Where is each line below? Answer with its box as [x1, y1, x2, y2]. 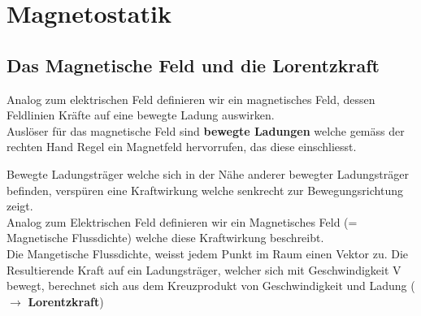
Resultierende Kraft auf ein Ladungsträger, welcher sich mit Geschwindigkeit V [7, 261, 401, 278]
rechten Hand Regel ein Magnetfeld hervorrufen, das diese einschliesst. [7, 138, 357, 155]
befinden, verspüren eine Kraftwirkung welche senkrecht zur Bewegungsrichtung [7, 181, 403, 198]
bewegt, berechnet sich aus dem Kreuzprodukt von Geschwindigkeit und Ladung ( [7, 277, 415, 294]
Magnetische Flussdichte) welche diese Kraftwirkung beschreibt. [7, 229, 324, 246]
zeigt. [7, 197, 33, 214]
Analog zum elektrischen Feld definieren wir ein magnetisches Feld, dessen [7, 90, 375, 107]
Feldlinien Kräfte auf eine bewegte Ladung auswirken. [7, 106, 275, 123]
